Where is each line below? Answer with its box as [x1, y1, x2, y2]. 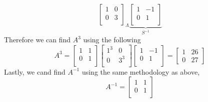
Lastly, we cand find [4, 66, 65, 77]
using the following [83, 34, 141, 44]
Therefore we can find [4, 34, 71, 44]
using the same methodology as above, [81, 66, 200, 77]
